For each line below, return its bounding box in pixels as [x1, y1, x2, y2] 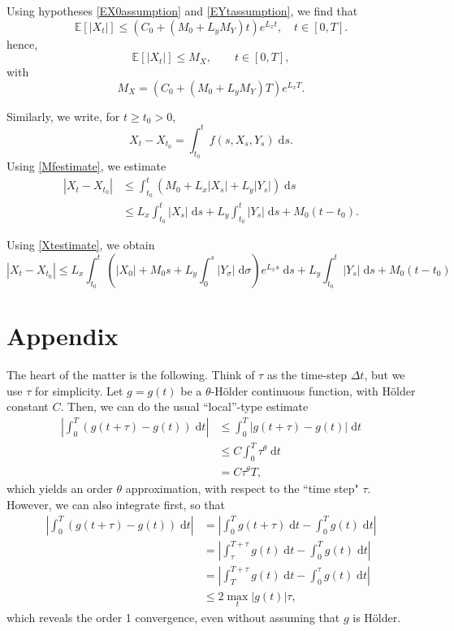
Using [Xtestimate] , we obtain [6, 236, 155, 253]
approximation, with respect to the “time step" [125, 480, 359, 497]
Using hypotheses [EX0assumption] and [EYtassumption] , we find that [6, 2, 358, 19]
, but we [364, 366, 405, 383]
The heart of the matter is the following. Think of [6, 366, 255, 383]
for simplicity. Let [34, 382, 123, 399]
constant [6, 398, 49, 415]
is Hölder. [352, 608, 401, 625]
